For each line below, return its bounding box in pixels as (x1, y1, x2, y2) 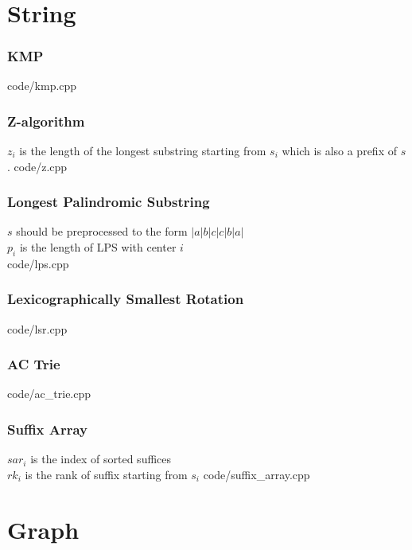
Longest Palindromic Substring (7, 192, 210, 212)
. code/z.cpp (7, 158, 68, 174)
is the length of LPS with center (19, 239, 177, 255)
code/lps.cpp (7, 255, 69, 271)
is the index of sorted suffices (30, 451, 172, 467)
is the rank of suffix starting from (25, 466, 188, 482)
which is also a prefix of (282, 142, 397, 158)
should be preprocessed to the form (16, 223, 188, 240)
